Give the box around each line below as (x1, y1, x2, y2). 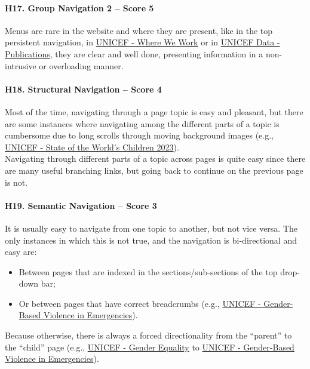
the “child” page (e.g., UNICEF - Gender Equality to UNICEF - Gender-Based (5, 340, 294, 353)
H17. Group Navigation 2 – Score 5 (5, 1, 154, 14)
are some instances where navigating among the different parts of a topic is (5, 117, 280, 130)
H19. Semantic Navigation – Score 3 (5, 199, 157, 211)
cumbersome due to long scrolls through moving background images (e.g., (5, 129, 274, 142)
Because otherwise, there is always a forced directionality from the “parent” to (5, 329, 292, 342)
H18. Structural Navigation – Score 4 (5, 82, 162, 95)
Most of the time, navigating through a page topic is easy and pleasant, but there (5, 105, 303, 118)
